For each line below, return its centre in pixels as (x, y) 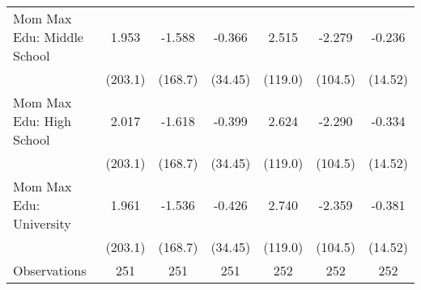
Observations (50, 270)
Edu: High (42, 121)
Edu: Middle (48, 37)
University (42, 223)
